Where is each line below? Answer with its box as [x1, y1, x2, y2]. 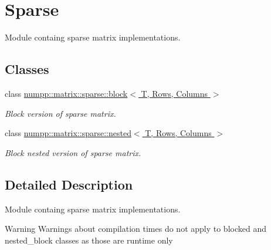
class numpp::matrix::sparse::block [5, 87, 128, 99]
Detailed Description [5, 175, 133, 193]
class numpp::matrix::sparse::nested [5, 127, 131, 139]
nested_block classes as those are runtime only [5, 234, 173, 246]
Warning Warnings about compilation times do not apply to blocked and [5, 222, 266, 235]
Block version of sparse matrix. [5, 107, 116, 119]
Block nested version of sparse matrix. [5, 146, 141, 158]
